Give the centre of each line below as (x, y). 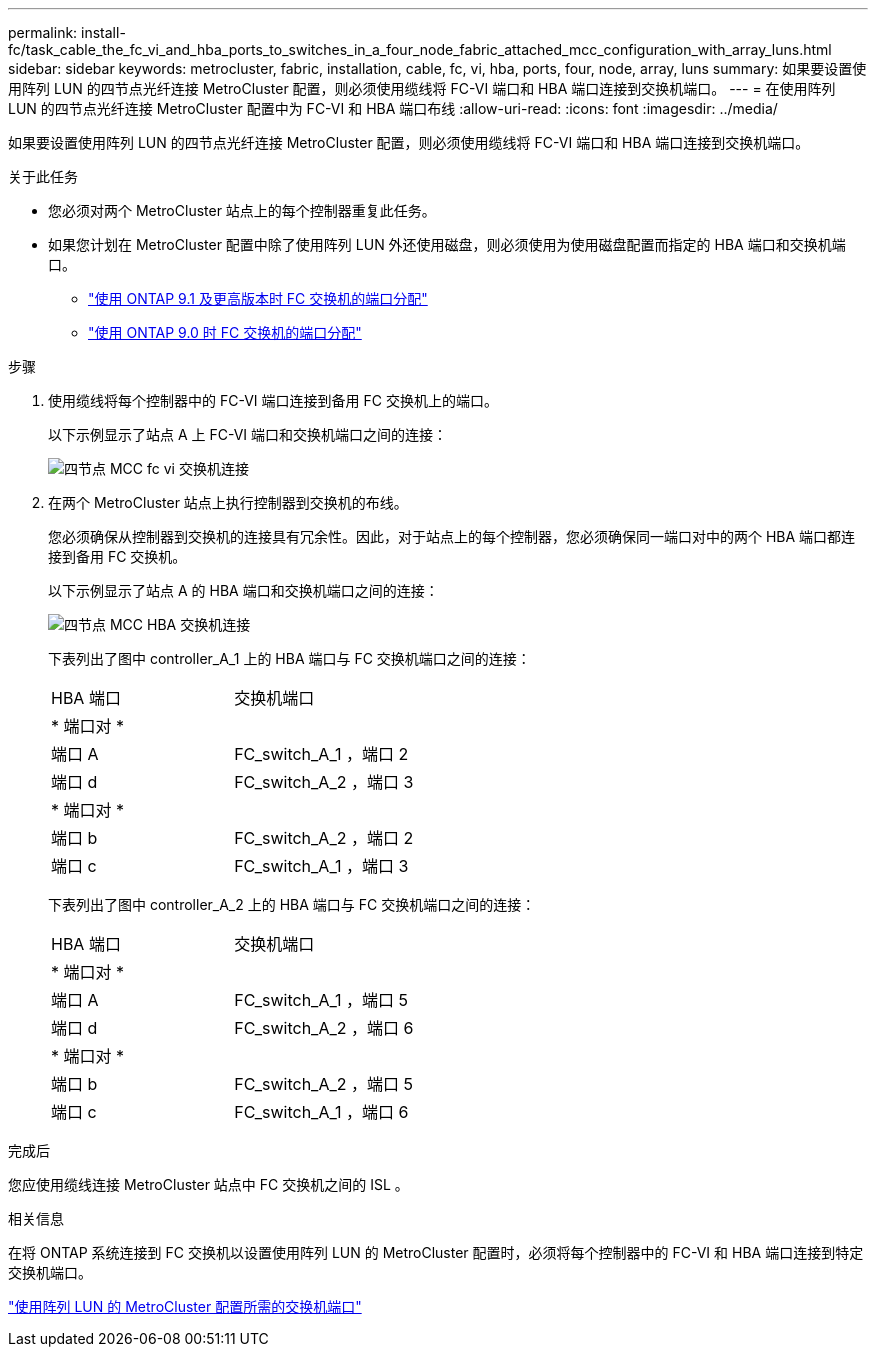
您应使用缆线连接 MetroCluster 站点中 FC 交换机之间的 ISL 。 (208, 1184)
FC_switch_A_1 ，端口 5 (321, 1000)
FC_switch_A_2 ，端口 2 (324, 838)
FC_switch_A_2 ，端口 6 (324, 1028)
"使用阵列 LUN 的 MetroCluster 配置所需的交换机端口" (185, 1306)
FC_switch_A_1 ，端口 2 (321, 754)
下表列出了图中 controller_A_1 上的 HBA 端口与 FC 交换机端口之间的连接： (289, 658)
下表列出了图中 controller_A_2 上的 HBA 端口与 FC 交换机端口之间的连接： (292, 904)
